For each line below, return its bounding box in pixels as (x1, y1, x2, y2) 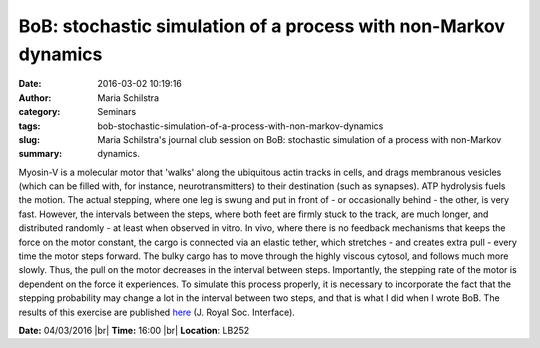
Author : (18, 91, 52, 104)
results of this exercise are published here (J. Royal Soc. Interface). (18, 306, 295, 318)
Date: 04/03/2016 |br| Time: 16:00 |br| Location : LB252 (18, 324, 250, 336)
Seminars (97, 106, 137, 118)
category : (18, 106, 61, 118)
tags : (18, 120, 41, 132)
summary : (18, 148, 63, 160)
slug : (18, 133, 40, 145)
